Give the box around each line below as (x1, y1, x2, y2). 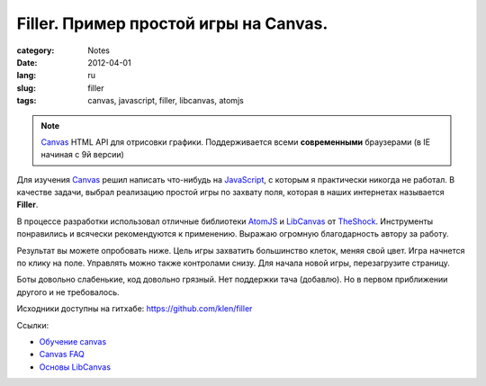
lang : (16, 70, 37, 81)
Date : (16, 57, 38, 67)
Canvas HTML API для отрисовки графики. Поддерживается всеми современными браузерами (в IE (40, 136, 431, 148)
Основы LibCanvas (39, 361, 112, 373)
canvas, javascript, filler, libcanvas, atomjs (87, 95, 245, 106)
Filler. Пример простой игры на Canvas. (16, 13, 328, 33)
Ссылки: (16, 319, 49, 330)
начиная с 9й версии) (40, 149, 125, 160)
